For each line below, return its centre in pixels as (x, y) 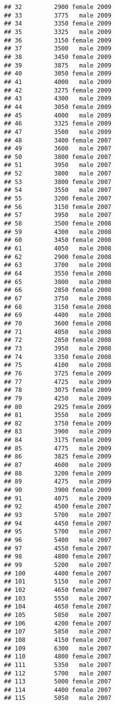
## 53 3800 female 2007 (58, 182)
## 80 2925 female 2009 (58, 407)
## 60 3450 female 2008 (58, 240)
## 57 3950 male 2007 (58, 215)
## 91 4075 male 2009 (58, 498)
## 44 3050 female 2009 (58, 107)
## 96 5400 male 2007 (58, 540)
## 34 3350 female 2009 (58, 24)
